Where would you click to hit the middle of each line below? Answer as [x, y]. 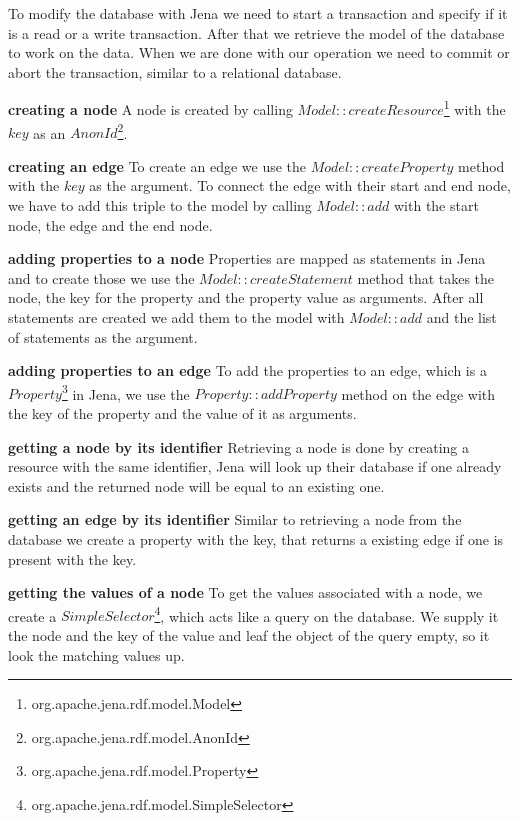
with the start [436, 205]
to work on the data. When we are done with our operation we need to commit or [259, 52]
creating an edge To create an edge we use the [157, 165]
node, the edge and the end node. [110, 224]
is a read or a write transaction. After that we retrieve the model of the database [256, 32]
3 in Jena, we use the [125, 392]
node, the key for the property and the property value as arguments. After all [246, 297]
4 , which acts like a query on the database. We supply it [326, 614]
